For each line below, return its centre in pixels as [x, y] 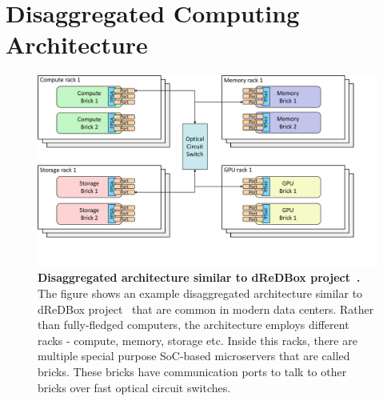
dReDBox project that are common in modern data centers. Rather [206, 309]
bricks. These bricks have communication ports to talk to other [192, 371]
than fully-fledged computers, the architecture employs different [193, 325]
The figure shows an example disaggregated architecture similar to [200, 293]
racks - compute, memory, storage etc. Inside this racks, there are [197, 340]
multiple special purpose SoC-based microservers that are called [194, 356]
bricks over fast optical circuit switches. [134, 387]
